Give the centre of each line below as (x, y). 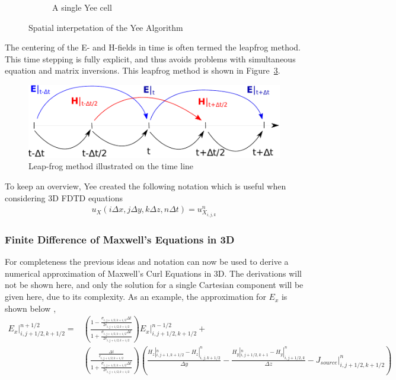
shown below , (31, 308)
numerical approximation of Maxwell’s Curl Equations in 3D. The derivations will (153, 273)
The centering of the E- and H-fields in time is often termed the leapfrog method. (153, 47)
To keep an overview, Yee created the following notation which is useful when (146, 186)
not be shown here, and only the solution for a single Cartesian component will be (154, 285)
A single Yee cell (82, 7)
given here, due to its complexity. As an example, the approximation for (135, 297)
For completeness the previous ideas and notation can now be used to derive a (147, 262)
